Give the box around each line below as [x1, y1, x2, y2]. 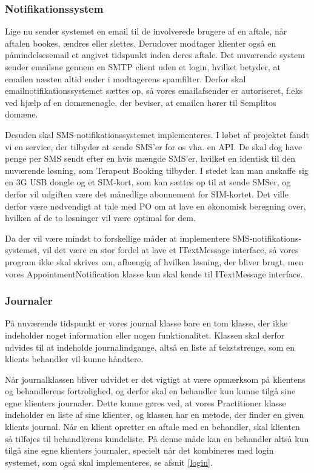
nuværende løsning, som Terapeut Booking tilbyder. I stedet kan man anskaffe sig [5, 164, 309, 176]
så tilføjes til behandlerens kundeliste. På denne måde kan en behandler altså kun [5, 432, 309, 445]
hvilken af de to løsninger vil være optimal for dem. [5, 211, 196, 224]
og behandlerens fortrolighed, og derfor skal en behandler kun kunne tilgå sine [5, 385, 296, 397]
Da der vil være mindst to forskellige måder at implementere [5, 231, 230, 244]
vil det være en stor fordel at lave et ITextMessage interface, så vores [42, 243, 299, 256]
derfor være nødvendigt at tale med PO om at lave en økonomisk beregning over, [5, 199, 306, 212]
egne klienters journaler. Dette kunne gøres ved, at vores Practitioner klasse [5, 396, 286, 409]
